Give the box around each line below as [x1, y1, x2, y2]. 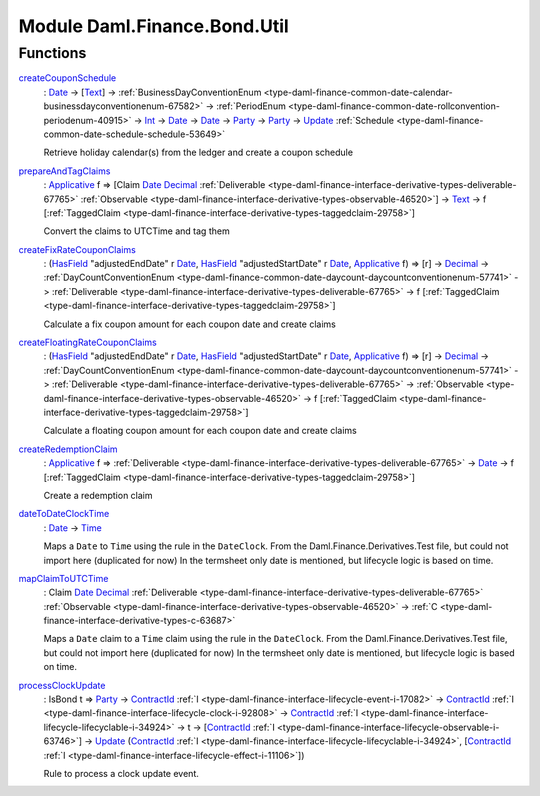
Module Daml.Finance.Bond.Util [18, 15, 289, 37]
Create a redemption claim [43, 489, 154, 501]
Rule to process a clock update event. [43, 767, 199, 779]
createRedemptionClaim [18, 443, 119, 455]
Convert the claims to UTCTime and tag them [43, 225, 230, 237]
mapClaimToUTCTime [18, 572, 109, 584]
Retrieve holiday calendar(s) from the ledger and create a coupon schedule [43, 146, 354, 159]
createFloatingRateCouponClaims [18, 336, 157, 349]
